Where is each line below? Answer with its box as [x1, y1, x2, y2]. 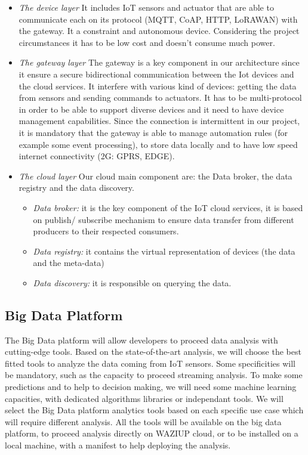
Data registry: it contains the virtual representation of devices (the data [33, 244, 295, 257]
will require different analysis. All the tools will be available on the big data [5, 415, 282, 428]
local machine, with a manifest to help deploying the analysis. [5, 439, 231, 451]
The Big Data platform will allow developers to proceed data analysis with [5, 333, 278, 346]
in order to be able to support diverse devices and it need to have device [19, 103, 284, 115]
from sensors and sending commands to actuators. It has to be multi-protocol [19, 91, 302, 104]
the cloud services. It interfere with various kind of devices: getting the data [19, 79, 297, 92]
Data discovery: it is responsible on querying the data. [33, 276, 232, 289]
